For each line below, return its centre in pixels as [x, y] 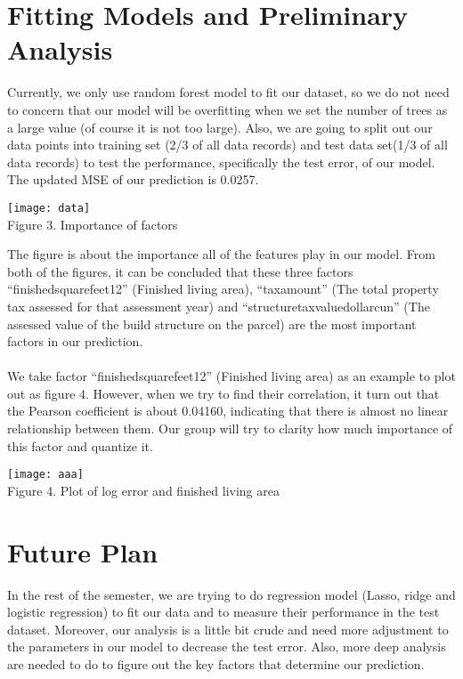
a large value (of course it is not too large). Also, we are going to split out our [220, 127]
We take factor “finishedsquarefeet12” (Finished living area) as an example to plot [231, 376]
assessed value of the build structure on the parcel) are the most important [212, 323]
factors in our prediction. [75, 341]
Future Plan [83, 551]
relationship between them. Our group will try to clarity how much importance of [230, 428]
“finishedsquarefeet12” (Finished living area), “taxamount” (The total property [223, 289]
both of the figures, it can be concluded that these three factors [180, 271]
